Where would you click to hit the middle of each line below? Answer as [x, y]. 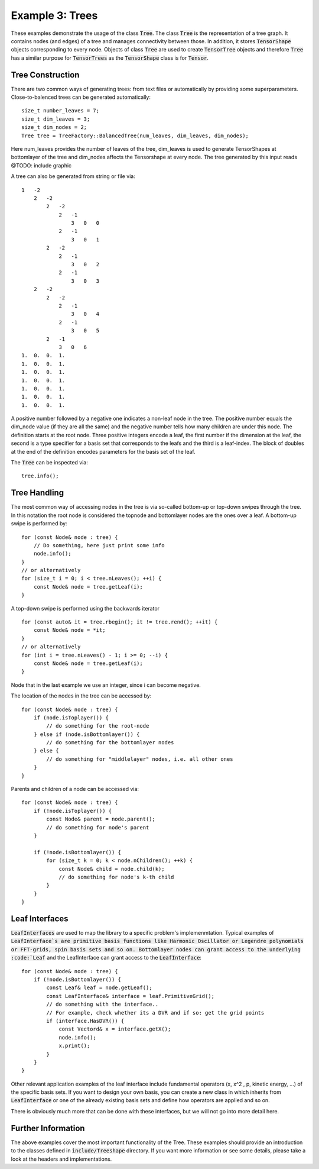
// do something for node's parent [98, 827]
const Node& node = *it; [69, 630]
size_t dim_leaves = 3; [56, 119]
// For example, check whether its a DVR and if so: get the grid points [155, 1013]
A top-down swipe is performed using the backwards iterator [85, 608]
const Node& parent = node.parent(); [101, 819]
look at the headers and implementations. [61, 1159]
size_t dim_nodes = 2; [54, 127]
